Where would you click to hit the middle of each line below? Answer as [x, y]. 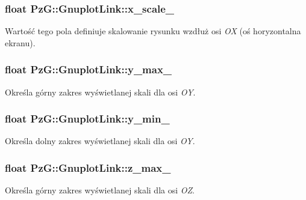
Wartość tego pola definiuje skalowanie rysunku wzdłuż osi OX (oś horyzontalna [153, 31]
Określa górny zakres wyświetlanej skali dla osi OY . [100, 92]
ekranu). [20, 42]
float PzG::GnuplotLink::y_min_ [87, 119]
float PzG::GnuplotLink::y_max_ [89, 69]
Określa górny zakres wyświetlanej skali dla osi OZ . [100, 190]
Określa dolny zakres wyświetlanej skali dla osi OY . [100, 141]
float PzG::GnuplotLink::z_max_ [88, 167]
